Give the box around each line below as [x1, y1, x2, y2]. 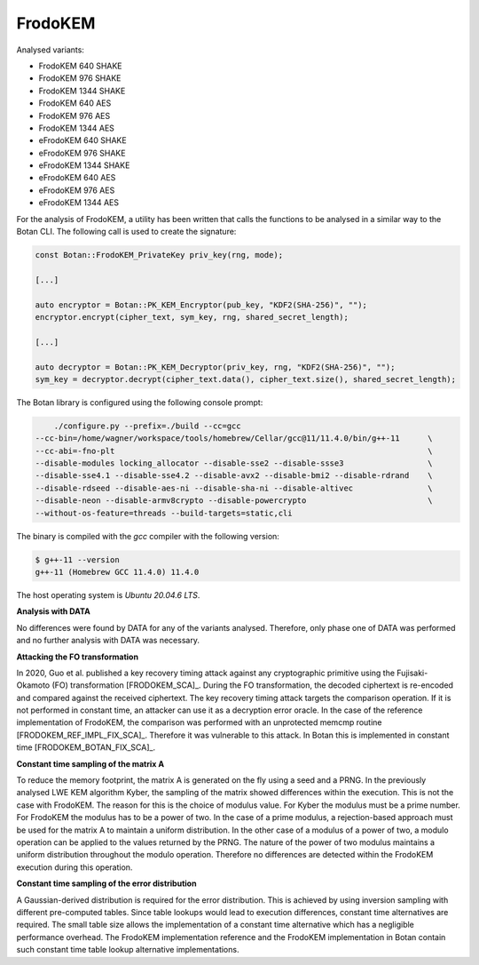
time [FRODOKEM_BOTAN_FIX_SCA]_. [16, 742, 155, 753]
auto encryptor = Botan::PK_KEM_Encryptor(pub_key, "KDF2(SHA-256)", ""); [35, 299, 368, 310]
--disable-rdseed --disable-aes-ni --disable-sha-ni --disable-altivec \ [35, 482, 434, 493]
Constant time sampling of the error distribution [16, 878, 197, 889]
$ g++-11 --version [35, 554, 120, 564]
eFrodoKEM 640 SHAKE [38, 135, 128, 146]
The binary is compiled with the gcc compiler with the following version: [16, 530, 279, 541]
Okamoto [16, 680, 51, 690]
